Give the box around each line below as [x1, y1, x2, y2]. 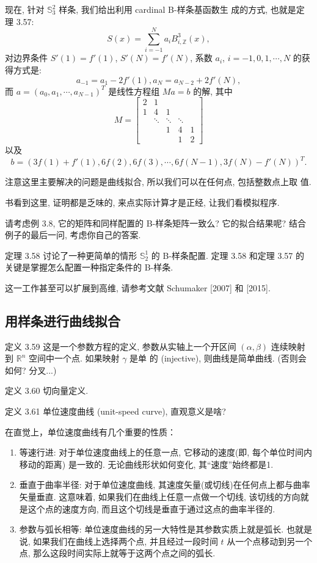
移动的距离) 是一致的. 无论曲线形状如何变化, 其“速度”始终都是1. [19, 457, 274, 470]
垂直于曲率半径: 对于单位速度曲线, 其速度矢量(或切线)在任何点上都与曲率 [19, 478, 310, 491]
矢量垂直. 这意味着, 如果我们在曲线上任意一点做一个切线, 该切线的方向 [19, 490, 301, 503]
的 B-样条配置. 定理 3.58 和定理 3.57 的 [151, 249, 305, 261]
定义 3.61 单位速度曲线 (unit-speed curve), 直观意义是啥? [5, 405, 226, 418]
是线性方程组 [108, 84, 160, 97]
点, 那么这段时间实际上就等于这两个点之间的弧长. [19, 547, 216, 559]
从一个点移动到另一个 [227, 534, 313, 547]
